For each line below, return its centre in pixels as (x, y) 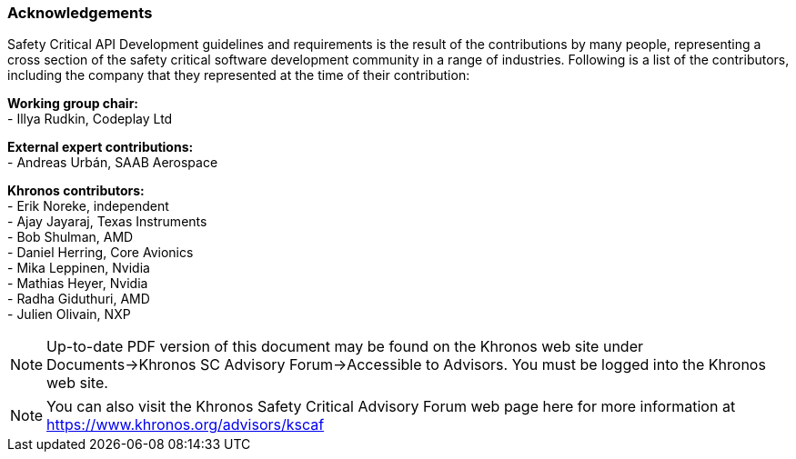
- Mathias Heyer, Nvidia (78, 284)
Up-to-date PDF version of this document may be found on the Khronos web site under (345, 347)
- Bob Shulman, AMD (71, 237)
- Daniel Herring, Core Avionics (101, 253)
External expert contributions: (101, 147)
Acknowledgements (80, 13)
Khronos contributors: (76, 191)
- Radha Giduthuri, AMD (79, 299)
